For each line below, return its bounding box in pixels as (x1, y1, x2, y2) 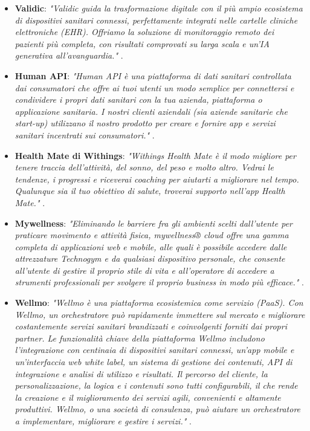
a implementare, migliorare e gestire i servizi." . (15, 415, 192, 427)
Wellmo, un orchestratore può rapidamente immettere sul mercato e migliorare (15, 308, 305, 320)
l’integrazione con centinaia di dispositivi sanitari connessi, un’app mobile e (15, 343, 294, 356)
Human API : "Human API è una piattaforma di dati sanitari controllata (15, 69, 291, 82)
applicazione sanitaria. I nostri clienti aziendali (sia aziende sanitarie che (15, 105, 288, 117)
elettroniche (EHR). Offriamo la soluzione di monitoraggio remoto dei (15, 25, 274, 38)
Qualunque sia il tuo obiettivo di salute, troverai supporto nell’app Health (15, 184, 285, 197)
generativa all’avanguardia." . (15, 49, 123, 62)
